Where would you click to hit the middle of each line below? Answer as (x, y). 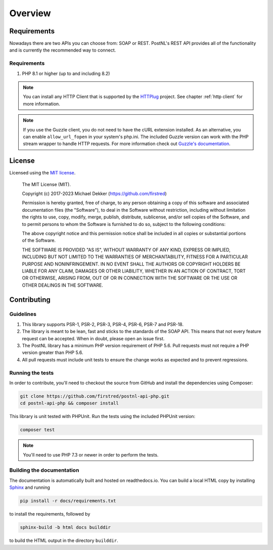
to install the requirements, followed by (50, 514)
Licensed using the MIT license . (42, 173)
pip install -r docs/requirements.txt (68, 501)
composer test (37, 430)
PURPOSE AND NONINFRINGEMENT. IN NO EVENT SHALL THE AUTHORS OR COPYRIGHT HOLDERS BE (131, 264)
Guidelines (23, 314)
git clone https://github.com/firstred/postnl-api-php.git (95, 396)
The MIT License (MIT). (46, 184)
